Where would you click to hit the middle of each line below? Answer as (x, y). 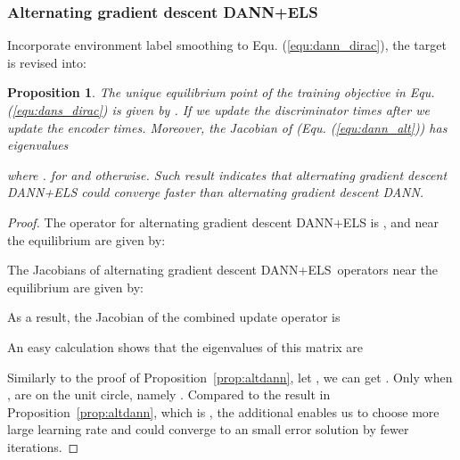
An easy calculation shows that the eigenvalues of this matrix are (185, 346)
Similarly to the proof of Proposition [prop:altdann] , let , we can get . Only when (230, 377)
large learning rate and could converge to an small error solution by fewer (208, 429)
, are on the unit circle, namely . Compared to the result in (169, 394)
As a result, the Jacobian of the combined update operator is (174, 317)
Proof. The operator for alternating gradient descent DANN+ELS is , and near (223, 222)
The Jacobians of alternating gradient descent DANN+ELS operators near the (223, 270)
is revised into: (47, 62)
